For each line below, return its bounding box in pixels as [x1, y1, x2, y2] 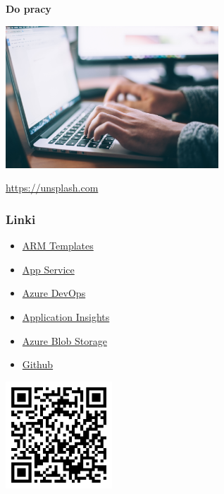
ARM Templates [22, 238, 94, 253]
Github [22, 357, 54, 372]
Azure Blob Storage [22, 333, 107, 348]
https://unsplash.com [6, 180, 99, 195]
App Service [22, 261, 75, 276]
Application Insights [22, 309, 110, 324]
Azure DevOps [22, 286, 86, 300]
